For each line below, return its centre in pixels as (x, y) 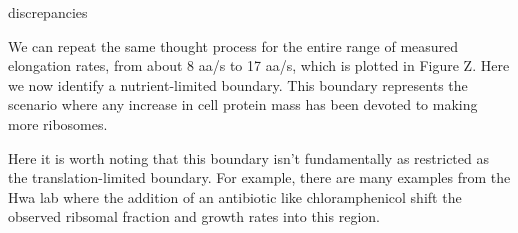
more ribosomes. (58, 123)
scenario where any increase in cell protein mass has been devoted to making (243, 104)
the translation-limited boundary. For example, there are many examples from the (259, 177)
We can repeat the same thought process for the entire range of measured (233, 45)
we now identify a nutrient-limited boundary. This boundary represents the (238, 84)
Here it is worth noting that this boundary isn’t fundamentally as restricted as (248, 157)
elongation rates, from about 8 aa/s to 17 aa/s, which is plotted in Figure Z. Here (259, 65)
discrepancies (48, 12)
